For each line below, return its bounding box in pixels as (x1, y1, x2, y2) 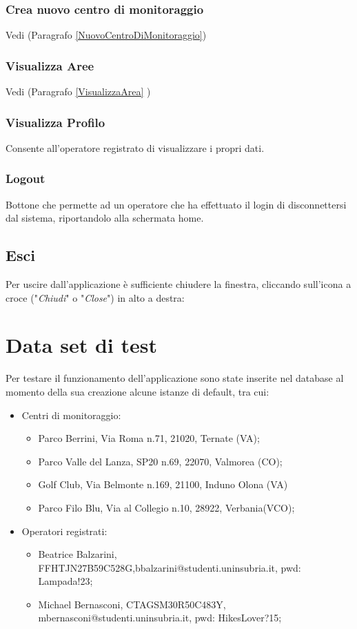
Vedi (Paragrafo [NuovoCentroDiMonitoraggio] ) (6, 28, 207, 42)
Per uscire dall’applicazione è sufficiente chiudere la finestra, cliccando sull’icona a (6, 277, 351, 291)
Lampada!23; (38, 574, 93, 588)
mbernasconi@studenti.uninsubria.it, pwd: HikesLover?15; (38, 610, 282, 625)
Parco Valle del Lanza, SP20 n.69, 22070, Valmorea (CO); (38, 454, 283, 468)
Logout (6, 170, 45, 187)
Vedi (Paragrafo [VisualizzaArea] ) (6, 84, 151, 99)
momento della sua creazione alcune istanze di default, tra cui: (6, 384, 269, 398)
